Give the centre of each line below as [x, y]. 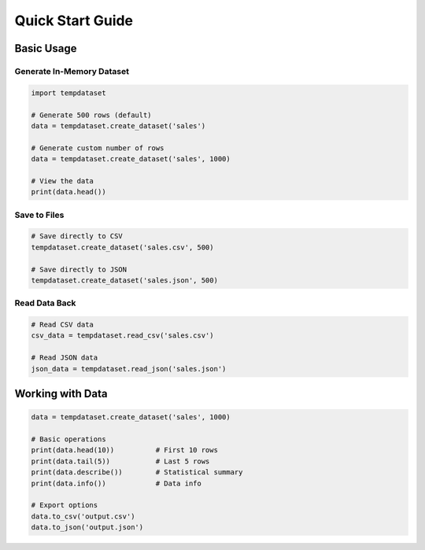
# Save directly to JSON [79, 269]
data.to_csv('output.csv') [83, 516]
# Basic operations [68, 439]
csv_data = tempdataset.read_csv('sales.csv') [122, 336]
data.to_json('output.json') [87, 528]
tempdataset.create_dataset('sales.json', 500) [124, 280]
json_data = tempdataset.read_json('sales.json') [129, 369]
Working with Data [61, 394]
